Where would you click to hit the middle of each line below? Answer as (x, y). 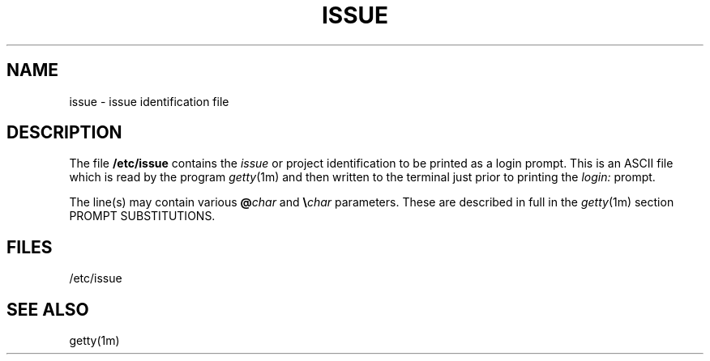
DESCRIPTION (64, 133)
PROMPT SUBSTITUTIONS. (142, 216)
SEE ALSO (48, 309)
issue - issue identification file (149, 101)
